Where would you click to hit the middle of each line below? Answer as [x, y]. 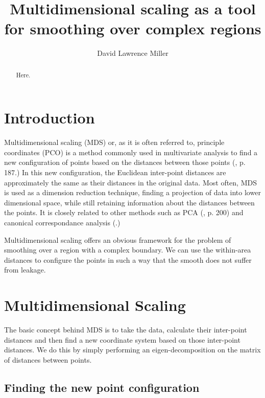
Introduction [50, 118]
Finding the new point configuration [102, 387]
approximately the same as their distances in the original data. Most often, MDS [130, 182]
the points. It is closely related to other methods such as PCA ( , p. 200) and [124, 212]
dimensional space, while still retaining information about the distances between [129, 202]
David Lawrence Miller [133, 53]
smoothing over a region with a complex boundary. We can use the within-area [128, 250]
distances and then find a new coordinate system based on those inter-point [122, 339]
